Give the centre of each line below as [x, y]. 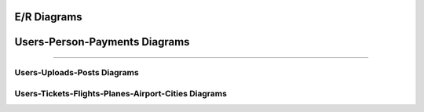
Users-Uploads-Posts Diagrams [77, 73]
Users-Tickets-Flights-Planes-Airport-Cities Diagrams [121, 93]
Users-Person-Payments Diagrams [102, 42]
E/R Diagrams [48, 17]
